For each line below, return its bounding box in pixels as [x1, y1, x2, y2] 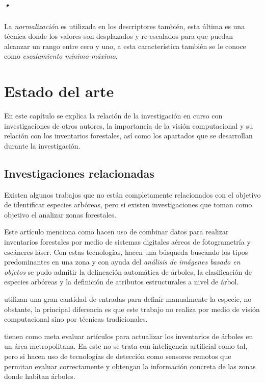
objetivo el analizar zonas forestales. [4, 209, 117, 220]
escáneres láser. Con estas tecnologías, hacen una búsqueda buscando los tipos [4, 246, 248, 257]
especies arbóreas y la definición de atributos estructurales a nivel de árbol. [4, 276, 239, 287]
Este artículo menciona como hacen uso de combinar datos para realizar [4, 226, 229, 237]
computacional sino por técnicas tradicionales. [4, 314, 148, 324]
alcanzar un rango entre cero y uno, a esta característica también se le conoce [4, 40, 246, 51]
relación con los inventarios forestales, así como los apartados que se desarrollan [4, 130, 253, 141]
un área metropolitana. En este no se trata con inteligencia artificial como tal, [4, 341, 248, 351]
